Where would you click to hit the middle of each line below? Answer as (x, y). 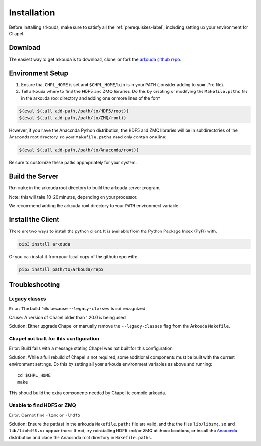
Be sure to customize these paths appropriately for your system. (73, 163)
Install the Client (34, 220)
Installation (32, 13)
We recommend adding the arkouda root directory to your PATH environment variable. (94, 205)
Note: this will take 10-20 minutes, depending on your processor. (73, 197)
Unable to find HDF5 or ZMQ (43, 405)
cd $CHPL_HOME (34, 375)
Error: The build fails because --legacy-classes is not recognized (77, 308)
